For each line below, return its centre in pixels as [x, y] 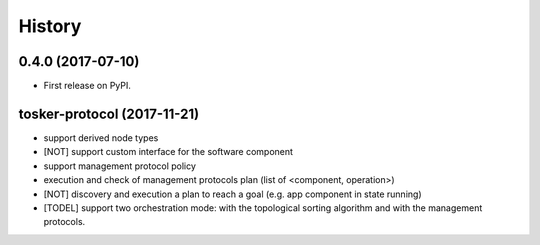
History [50, 26]
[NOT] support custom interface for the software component [168, 152]
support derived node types [101, 137]
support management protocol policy [120, 166]
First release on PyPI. [87, 86]
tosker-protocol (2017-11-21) [109, 113]
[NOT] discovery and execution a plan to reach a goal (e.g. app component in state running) [232, 194]
